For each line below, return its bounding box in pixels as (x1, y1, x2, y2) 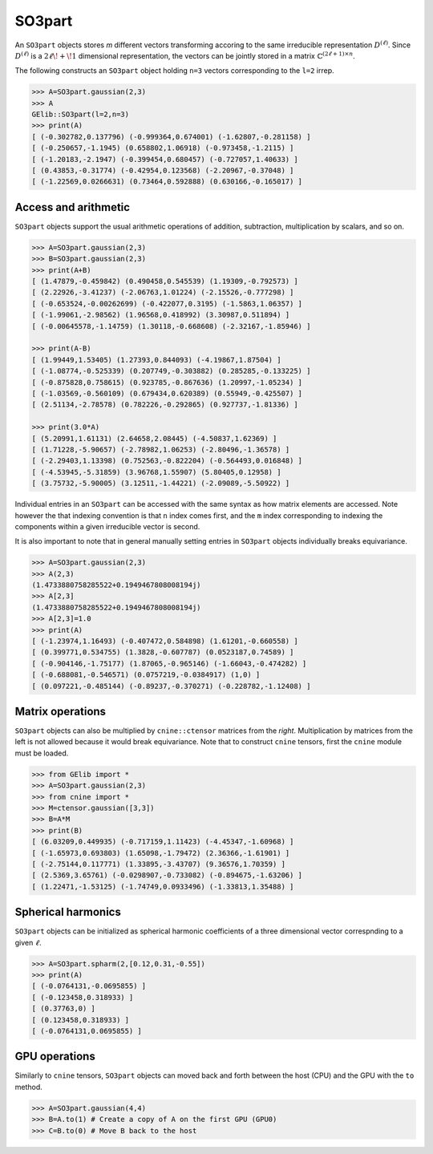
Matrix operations (14, 704, 107, 718)
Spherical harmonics (14, 905, 122, 919)
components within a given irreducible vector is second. (14, 521, 200, 531)
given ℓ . (14, 937, 42, 947)
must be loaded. (14, 748, 69, 758)
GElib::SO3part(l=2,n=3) (31, 110, 130, 119)
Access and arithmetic (14, 200, 131, 214)
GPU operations (14, 1050, 95, 1063)
